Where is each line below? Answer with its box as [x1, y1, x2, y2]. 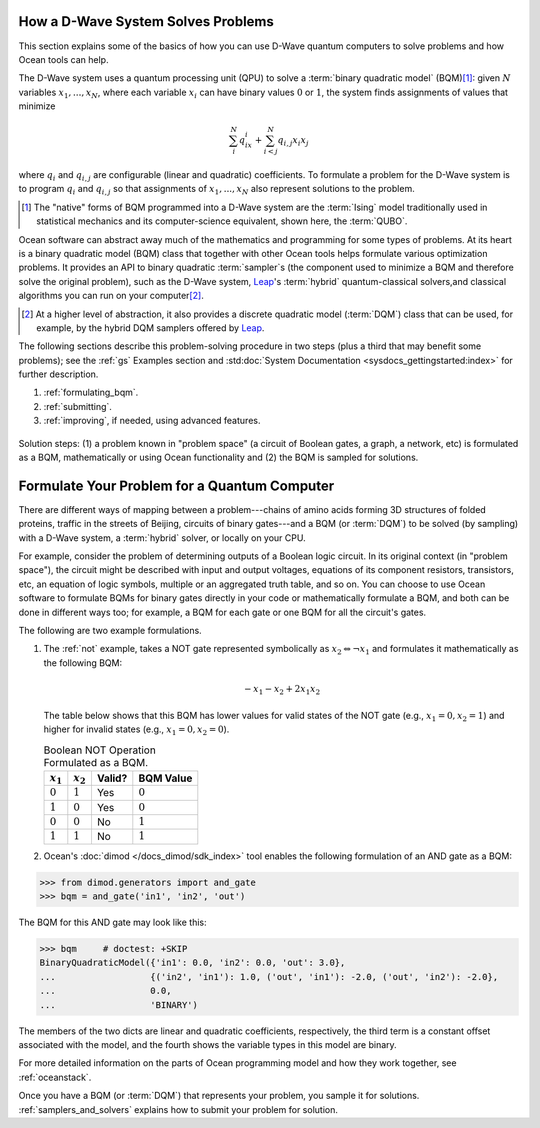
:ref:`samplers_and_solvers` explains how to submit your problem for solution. [18, 1103, 339, 1115]
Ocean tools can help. [18, 53, 109, 65]
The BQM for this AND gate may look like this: [18, 916, 207, 929]
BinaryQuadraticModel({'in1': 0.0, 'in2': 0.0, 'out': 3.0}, [39, 957, 346, 969]
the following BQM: [43, 656, 123, 669]
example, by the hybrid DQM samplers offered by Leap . [36, 321, 265, 334]
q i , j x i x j [277, 135, 309, 149]
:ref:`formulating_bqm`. [43, 386, 139, 399]
